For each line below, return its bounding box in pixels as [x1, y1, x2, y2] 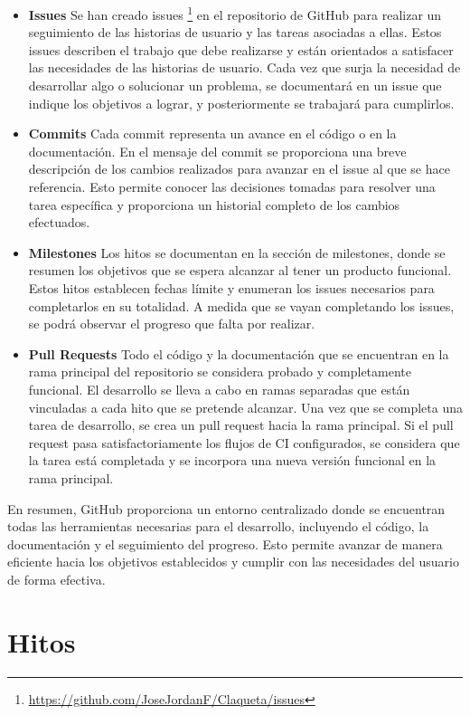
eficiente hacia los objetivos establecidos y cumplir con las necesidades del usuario [7, 552, 459, 571]
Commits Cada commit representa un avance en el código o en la [28, 124, 397, 143]
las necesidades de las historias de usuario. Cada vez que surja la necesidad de [28, 58, 461, 77]
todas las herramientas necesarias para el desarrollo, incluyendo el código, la [7, 517, 429, 536]
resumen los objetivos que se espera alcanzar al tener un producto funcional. [28, 261, 452, 280]
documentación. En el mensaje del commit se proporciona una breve [28, 141, 407, 160]
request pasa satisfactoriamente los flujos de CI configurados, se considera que [28, 433, 460, 452]
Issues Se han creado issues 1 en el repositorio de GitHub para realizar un [28, 3, 442, 24]
